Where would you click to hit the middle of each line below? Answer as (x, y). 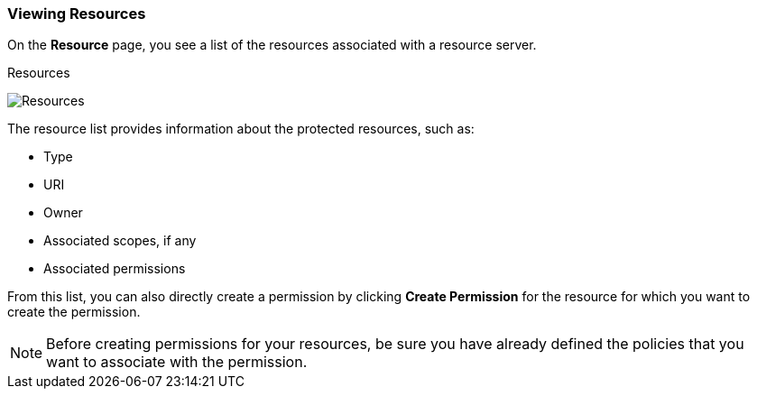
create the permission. (74, 312)
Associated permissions (115, 269)
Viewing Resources (77, 14)
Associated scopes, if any (120, 241)
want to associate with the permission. (177, 362)
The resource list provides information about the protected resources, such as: (241, 129)
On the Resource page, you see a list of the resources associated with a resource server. (272, 45)
